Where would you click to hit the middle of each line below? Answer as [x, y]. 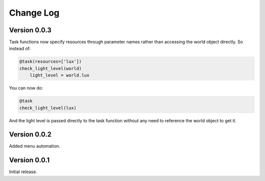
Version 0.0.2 [30, 135]
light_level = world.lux [60, 75]
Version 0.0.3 [30, 30]
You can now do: [26, 88]
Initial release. [23, 172]
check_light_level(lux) [48, 108]
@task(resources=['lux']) [51, 62]
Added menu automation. [35, 146]
